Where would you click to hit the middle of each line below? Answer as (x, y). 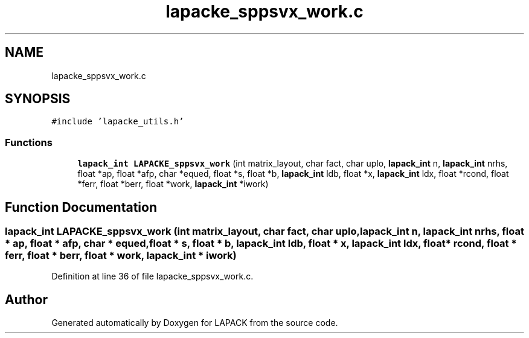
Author (26, 299)
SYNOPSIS (38, 99)
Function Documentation (81, 207)
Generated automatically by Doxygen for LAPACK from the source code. (195, 323)
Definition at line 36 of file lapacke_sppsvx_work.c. (152, 276)
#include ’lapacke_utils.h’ (118, 122)
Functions (29, 142)
